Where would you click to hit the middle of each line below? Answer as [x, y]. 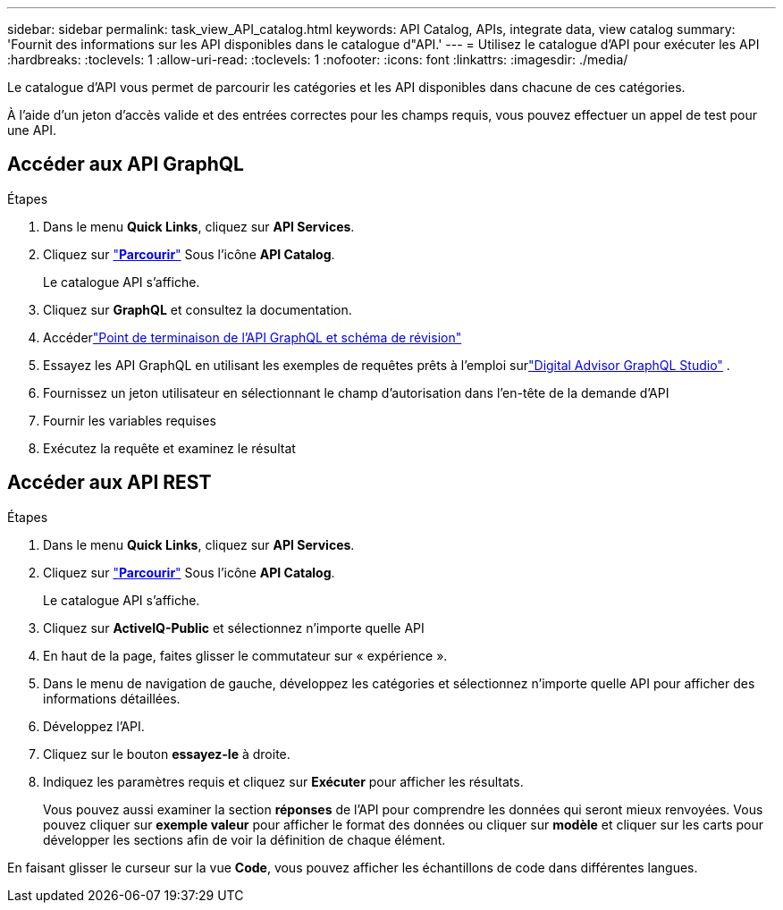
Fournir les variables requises [130, 420]
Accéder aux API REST [109, 483]
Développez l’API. [94, 726]
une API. [32, 130]
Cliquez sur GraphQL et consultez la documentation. [198, 309]
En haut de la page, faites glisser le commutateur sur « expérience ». [245, 655]
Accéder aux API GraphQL [126, 164]
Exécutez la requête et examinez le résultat [169, 448]
